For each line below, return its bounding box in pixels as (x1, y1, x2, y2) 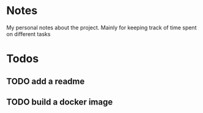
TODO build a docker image (6, 97, 113, 107)
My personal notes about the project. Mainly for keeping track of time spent (6, 24, 197, 31)
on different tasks (6, 30, 51, 37)
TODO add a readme (6, 76, 85, 86)
